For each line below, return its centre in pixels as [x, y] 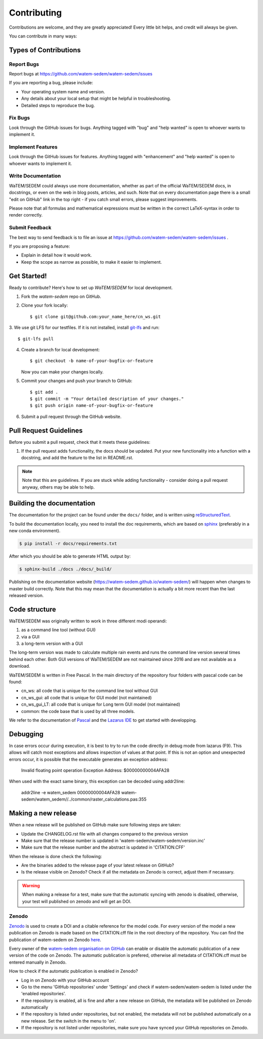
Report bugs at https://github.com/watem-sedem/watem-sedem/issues [81, 74]
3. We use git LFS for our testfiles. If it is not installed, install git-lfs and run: [84, 328]
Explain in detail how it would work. [56, 255]
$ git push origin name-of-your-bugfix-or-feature [92, 406]
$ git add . [44, 392]
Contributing [35, 13]
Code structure [32, 609]
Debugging [26, 734]
